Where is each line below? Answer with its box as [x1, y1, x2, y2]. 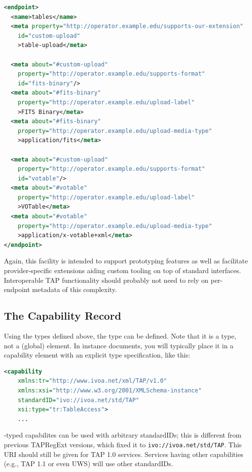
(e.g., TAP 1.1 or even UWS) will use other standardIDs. [4, 458, 173, 469]
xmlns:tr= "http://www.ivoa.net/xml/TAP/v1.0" [17, 377, 167, 385]
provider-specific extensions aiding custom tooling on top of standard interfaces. [4, 265, 241, 276]
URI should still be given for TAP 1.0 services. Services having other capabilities [4, 449, 244, 459]
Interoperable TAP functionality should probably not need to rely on [4, 275, 209, 285]
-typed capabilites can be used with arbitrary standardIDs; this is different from [4, 430, 242, 440]
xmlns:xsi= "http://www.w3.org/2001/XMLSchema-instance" [17, 387, 202, 394]
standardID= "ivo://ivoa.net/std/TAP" [17, 396, 140, 404]
